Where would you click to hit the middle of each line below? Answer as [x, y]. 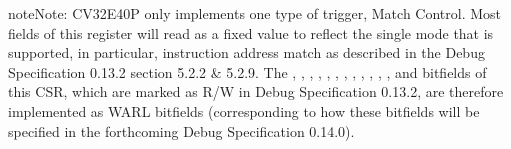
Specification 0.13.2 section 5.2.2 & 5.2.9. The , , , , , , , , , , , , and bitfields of [247, 71]
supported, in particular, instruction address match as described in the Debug [246, 52]
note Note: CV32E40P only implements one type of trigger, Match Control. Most [255, 13]
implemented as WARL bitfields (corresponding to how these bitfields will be [244, 110]
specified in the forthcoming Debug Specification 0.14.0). [181, 130]
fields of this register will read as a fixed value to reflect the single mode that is [251, 32]
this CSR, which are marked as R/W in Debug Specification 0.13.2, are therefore [256, 91]
